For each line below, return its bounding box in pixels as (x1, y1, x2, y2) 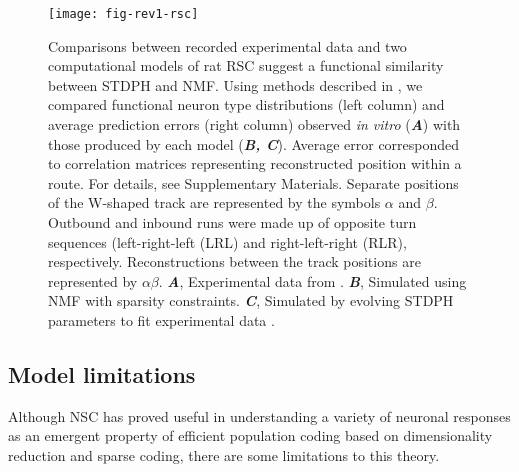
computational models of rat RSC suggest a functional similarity (48, 55, 444, 76)
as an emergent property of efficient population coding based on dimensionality (8, 425, 493, 446)
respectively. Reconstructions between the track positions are (48, 251, 421, 272)
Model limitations (8, 358, 196, 389)
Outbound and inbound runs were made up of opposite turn (48, 212, 417, 232)
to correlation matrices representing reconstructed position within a (48, 153, 462, 174)
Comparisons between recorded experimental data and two (48, 35, 407, 56)
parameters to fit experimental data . (48, 309, 275, 330)
